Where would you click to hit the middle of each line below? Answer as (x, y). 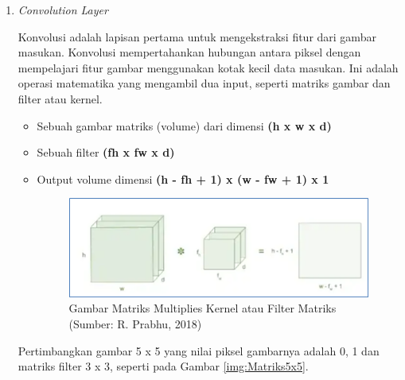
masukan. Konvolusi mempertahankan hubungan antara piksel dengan (189, 52)
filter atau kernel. (60, 98)
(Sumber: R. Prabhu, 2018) (135, 324)
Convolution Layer (63, 10)
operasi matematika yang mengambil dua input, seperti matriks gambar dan (204, 83)
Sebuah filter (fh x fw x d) (106, 152)
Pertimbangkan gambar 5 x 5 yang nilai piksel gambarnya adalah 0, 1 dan (199, 350)
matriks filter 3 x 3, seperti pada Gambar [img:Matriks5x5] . (163, 366)
